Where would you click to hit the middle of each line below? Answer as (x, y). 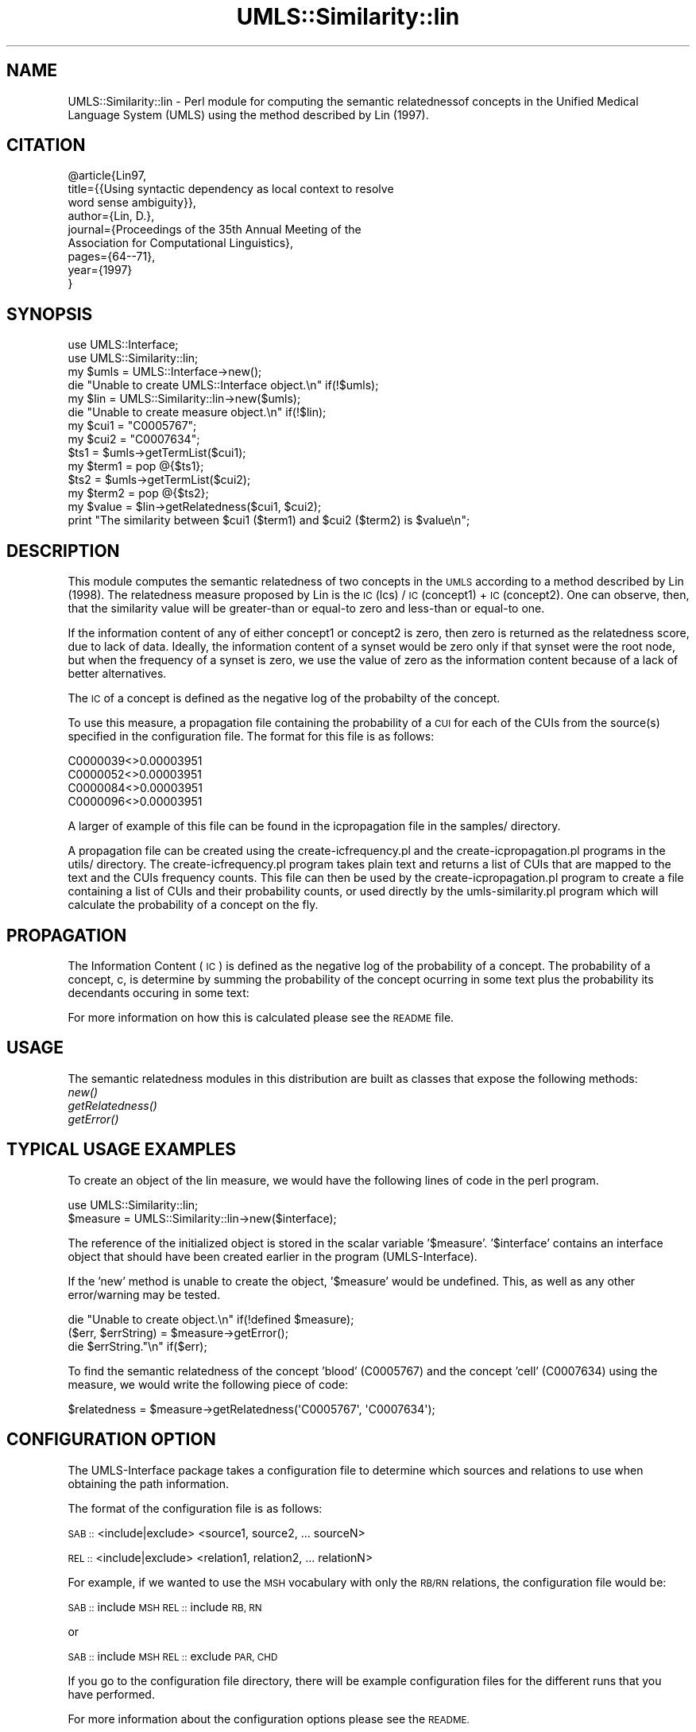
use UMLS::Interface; (123, 345)
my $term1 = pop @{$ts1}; (136, 466)
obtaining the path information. (149, 1483)
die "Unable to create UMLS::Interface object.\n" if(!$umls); (223, 385)
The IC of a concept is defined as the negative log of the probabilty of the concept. (284, 698)
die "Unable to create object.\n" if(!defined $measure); (211, 1319)
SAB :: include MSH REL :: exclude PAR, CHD (173, 1656)
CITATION (46, 145)
